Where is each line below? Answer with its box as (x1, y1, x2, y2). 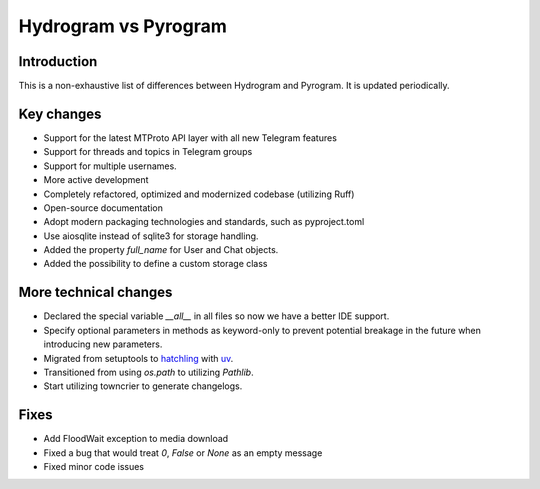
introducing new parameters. (43, 338, 163, 350)
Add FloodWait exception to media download (43, 433, 229, 445)
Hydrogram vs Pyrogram (18, 15, 227, 37)
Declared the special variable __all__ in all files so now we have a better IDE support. (43, 310, 390, 322)
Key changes (18, 105, 102, 122)
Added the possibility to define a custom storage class (43, 258, 269, 270)
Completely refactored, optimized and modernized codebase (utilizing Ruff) (43, 188, 355, 200)
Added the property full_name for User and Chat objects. (43, 244, 279, 256)
